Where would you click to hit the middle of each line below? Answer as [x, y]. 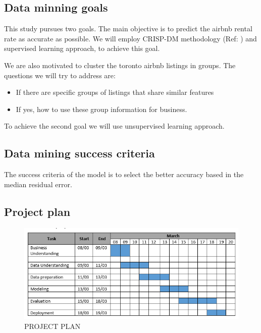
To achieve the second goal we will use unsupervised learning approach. [114, 126]
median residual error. [38, 184]
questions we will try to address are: [60, 75]
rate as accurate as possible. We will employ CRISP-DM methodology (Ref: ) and [130, 38]
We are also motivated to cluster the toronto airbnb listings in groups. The [120, 65]
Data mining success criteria [80, 153]
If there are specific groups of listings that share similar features [115, 92]
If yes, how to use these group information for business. [101, 109]
